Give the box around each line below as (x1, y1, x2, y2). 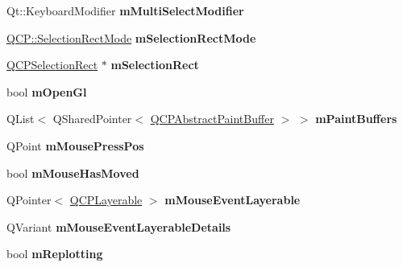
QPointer (6, 191, 52, 208)
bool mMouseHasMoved (6, 164, 139, 181)
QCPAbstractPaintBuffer (150, 110, 274, 127)
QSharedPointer (52, 110, 132, 127)
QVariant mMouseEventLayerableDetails (6, 218, 231, 235)
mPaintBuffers (315, 110, 397, 127)
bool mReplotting (6, 245, 103, 262)
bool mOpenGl (6, 83, 87, 100)
